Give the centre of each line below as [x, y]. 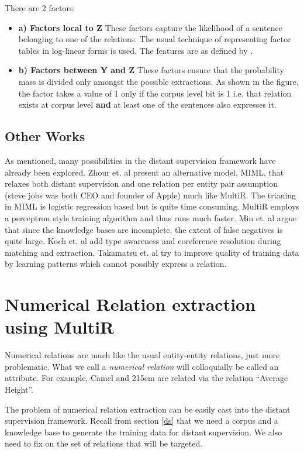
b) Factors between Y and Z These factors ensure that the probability [151, 70]
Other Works [45, 136]
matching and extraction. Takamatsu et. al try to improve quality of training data [152, 252]
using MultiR [60, 327]
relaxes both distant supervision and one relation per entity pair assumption [141, 183]
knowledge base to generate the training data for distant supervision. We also [144, 432]
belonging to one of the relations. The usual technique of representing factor [155, 39]
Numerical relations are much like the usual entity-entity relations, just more [142, 355]
